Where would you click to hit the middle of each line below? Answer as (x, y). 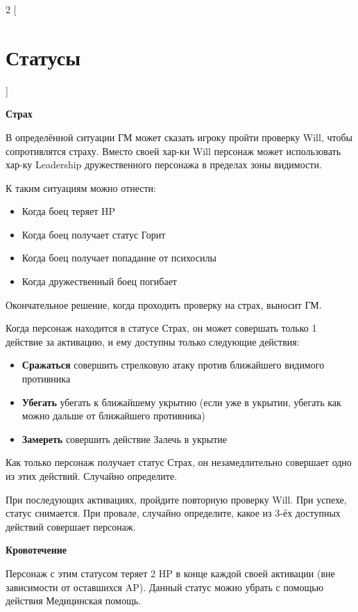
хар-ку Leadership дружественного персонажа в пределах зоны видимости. (164, 164)
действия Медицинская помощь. (74, 601)
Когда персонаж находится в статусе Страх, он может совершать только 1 (161, 328)
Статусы (43, 57)
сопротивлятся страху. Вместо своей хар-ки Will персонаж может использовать (173, 151)
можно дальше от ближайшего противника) (113, 416)
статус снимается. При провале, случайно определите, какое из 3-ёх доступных (173, 513)
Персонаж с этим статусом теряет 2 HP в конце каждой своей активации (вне (170, 573)
